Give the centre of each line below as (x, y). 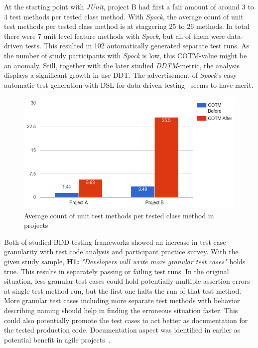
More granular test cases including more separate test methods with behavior (122, 300)
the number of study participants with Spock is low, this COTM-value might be (126, 55)
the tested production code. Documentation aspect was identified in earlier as (122, 330)
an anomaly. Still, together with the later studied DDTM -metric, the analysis (122, 65)
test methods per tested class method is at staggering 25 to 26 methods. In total (127, 26)
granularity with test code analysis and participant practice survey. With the (121, 252)
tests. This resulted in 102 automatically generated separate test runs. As (137, 46)
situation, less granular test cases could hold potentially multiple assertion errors (127, 281)
